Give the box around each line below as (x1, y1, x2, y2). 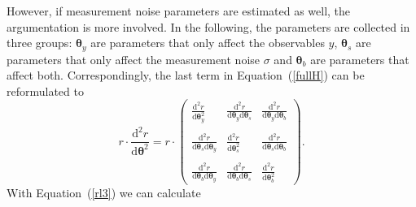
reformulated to (7, 82, 84, 99)
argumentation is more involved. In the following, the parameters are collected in (7, 18, 410, 35)
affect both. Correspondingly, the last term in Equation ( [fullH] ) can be (7, 67, 365, 84)
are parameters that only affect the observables (90, 34, 325, 51)
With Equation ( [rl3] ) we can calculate (7, 183, 201, 201)
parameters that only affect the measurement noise (7, 50, 261, 67)
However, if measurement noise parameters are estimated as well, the (7, 2, 351, 19)
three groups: (7, 34, 72, 51)
